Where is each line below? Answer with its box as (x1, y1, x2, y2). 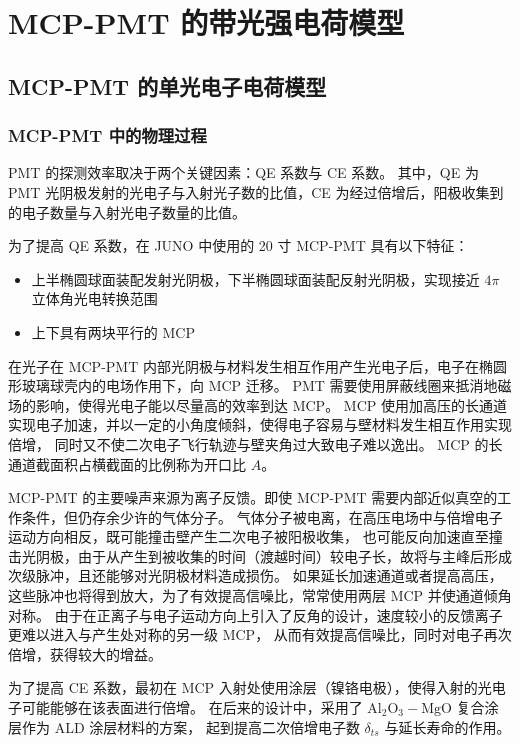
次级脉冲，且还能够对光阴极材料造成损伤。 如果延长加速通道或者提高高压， (8, 565, 503, 586)
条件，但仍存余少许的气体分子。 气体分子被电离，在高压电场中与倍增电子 (21, 506, 503, 527)
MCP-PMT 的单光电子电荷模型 (8, 70, 327, 101)
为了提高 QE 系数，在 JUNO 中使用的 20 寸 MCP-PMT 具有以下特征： (8, 235, 469, 256)
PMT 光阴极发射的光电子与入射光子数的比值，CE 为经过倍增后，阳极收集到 (8, 181, 504, 202)
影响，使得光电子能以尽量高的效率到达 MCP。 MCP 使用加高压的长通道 (35, 394, 507, 415)
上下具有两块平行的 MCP (31, 321, 195, 342)
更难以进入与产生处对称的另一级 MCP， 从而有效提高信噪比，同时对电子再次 (8, 624, 512, 645)
